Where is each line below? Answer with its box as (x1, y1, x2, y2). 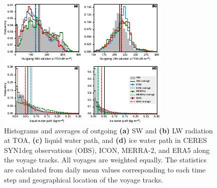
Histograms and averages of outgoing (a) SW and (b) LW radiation (4, 125, 213, 135)
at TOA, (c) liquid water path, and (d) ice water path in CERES (4, 135, 207, 145)
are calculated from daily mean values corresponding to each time (4, 164, 206, 174)
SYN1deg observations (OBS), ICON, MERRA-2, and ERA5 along (4, 144, 210, 155)
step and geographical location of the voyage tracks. (4, 174, 163, 184)
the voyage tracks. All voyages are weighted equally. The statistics (4, 154, 207, 165)
